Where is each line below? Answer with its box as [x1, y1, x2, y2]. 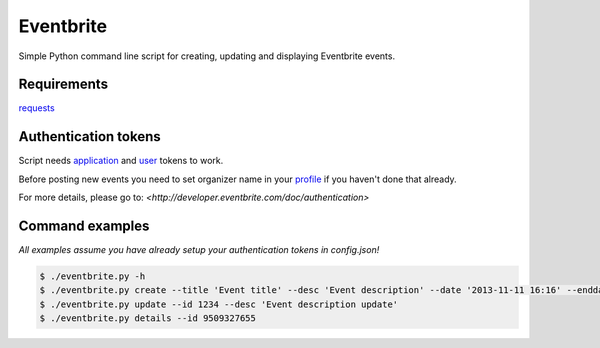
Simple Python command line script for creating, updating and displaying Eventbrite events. [18, 50, 395, 62]
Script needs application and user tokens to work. [18, 155, 224, 167]
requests [18, 102, 55, 114]
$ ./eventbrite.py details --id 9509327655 [39, 313, 257, 324]
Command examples [18, 217, 150, 234]
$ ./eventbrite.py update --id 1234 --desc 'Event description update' [39, 298, 399, 310]
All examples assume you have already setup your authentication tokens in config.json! [18, 244, 380, 256]
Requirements [18, 76, 109, 93]
